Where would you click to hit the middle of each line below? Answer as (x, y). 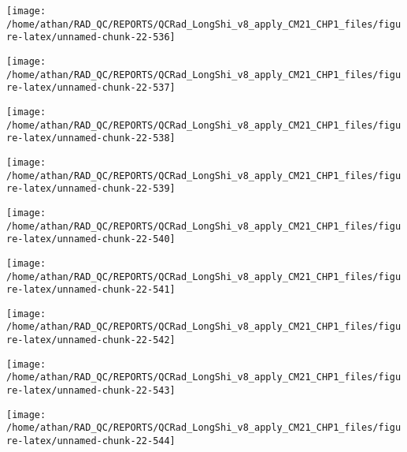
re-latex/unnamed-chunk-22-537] (91, 88)
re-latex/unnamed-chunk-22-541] (91, 290)
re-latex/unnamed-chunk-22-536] (91, 37)
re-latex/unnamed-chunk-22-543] (91, 391)
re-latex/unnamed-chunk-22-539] (91, 189)
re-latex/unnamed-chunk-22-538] (91, 138)
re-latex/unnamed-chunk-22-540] (91, 239)
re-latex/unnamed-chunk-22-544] (91, 441)
